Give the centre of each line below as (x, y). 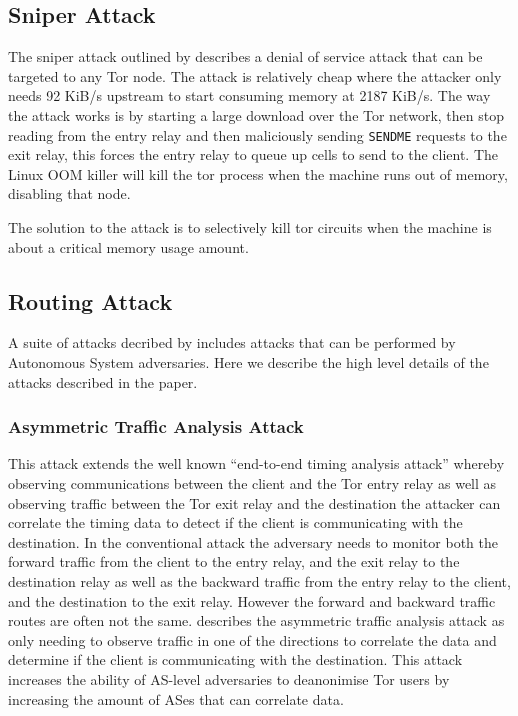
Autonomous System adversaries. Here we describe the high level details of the (248, 362)
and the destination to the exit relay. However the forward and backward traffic (252, 600)
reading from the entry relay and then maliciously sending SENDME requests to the (257, 134)
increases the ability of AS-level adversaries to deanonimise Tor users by (229, 678)
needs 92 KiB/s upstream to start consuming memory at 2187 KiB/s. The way (249, 95)
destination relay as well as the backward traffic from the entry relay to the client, (259, 580)
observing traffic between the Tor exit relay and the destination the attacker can (254, 502)
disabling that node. (69, 193)
